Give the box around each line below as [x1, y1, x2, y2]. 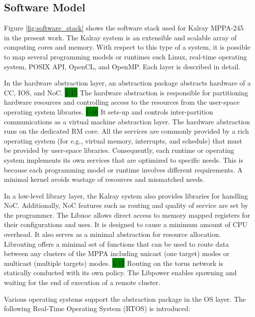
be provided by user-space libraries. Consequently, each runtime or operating [4, 145, 234, 155]
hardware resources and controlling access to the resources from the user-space [4, 97, 240, 107]
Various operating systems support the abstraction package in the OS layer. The [4, 293, 246, 304]
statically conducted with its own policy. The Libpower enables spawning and [4, 267, 237, 278]
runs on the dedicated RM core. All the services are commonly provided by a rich [4, 126, 249, 136]
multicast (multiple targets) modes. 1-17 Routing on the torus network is [4, 258, 224, 268]
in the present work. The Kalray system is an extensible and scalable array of [4, 32, 237, 42]
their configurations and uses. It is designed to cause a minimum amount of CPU [4, 219, 248, 230]
